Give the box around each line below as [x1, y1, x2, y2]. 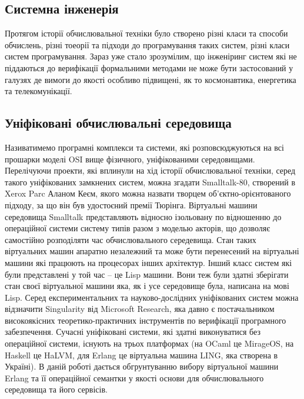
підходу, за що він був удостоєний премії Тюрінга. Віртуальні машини [5, 198, 258, 211]
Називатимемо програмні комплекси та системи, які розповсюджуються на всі [5, 141, 284, 153]
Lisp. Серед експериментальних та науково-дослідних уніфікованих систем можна [5, 291, 299, 303]
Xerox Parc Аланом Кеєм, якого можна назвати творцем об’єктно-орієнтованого [5, 187, 291, 199]
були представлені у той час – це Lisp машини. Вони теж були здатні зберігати [5, 268, 289, 280]
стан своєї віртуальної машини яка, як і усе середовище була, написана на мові [5, 280, 289, 292]
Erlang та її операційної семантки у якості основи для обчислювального [5, 371, 264, 384]
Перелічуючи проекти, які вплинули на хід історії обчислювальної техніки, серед [5, 164, 296, 177]
